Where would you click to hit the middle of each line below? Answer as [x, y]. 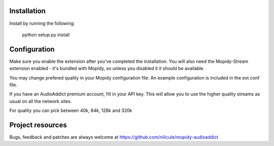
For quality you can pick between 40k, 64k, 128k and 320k [71, 111]
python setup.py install [46, 34]
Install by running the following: [42, 23]
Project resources [38, 125]
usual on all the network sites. [41, 101]
